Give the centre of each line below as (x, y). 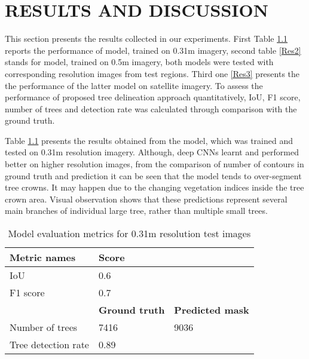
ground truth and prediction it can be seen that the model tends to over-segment (153, 175)
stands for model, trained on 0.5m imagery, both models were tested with (139, 62)
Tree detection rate (49, 345)
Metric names (43, 257)
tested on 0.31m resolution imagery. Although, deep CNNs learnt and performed (152, 152)
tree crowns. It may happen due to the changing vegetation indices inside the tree (154, 187)
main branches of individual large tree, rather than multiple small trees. (136, 211)
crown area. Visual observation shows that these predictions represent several (146, 199)
